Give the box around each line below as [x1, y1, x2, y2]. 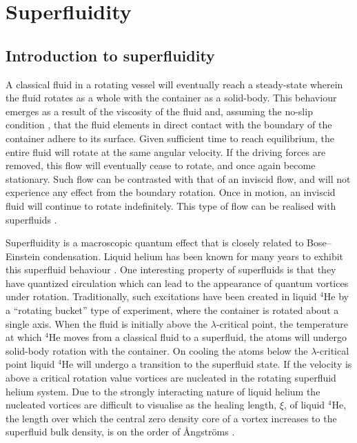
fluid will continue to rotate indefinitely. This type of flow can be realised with [6, 198, 336, 213]
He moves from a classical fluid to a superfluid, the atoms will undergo [48, 330, 347, 344]
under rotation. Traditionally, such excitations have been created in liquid [6, 289, 317, 304]
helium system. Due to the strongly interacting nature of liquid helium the [6, 384, 320, 398]
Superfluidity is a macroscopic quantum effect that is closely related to [6, 235, 304, 250]
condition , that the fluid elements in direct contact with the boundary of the [6, 117, 332, 132]
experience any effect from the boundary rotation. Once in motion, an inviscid [6, 185, 336, 199]
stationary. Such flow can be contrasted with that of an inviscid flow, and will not [6, 171, 351, 186]
